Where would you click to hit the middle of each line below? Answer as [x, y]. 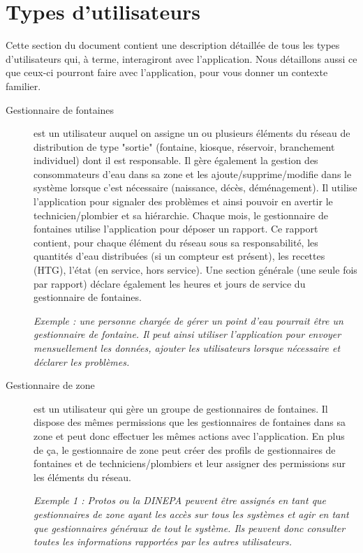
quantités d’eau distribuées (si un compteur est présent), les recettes [179, 256]
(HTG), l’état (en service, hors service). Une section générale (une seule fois [195, 270]
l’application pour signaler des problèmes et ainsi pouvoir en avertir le [183, 201]
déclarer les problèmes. [82, 361]
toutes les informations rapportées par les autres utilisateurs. [163, 541]
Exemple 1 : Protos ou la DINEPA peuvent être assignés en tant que [180, 500]
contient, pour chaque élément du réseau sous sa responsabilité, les [176, 242]
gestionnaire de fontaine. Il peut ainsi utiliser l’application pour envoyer [187, 334]
